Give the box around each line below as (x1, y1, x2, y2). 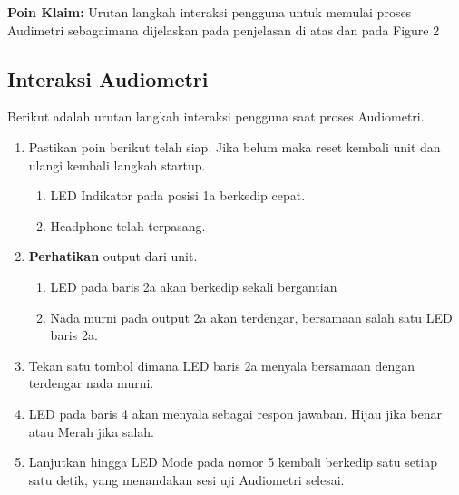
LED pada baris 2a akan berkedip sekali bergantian (50, 277, 337, 296)
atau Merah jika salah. (28, 422, 154, 441)
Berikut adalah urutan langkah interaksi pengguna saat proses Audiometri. (7, 107, 425, 126)
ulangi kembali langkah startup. (28, 155, 206, 174)
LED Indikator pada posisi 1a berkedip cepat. (50, 186, 306, 205)
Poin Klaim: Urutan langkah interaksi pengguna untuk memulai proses (7, 3, 412, 21)
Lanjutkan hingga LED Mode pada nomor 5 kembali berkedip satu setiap (28, 452, 438, 471)
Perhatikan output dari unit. (28, 247, 198, 266)
